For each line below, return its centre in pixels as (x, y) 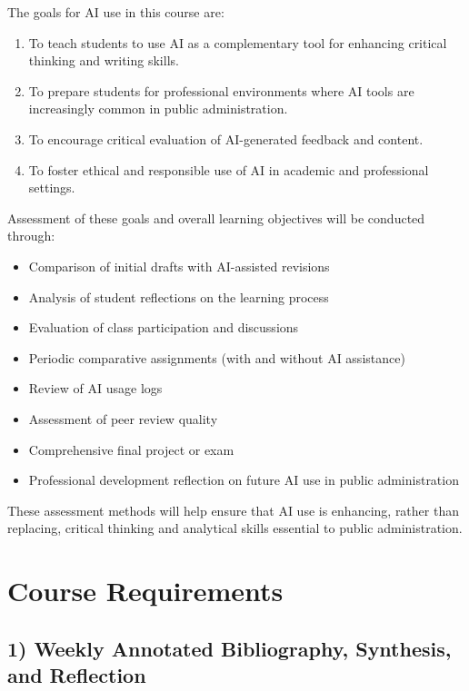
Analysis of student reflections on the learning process (179, 296)
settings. (52, 188)
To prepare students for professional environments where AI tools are (221, 90)
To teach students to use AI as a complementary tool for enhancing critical (238, 42)
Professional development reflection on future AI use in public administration (244, 480)
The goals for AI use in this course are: (116, 12)
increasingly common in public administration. (158, 109)
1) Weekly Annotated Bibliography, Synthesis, (230, 648)
